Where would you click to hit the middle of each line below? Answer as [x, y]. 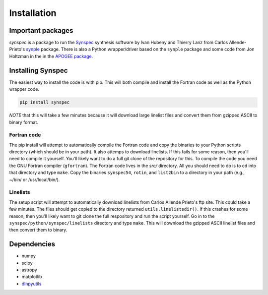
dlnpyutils [32, 284]
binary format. [24, 122]
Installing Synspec [38, 70]
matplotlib [32, 277]
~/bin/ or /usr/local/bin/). [34, 179]
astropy [29, 270]
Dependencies [32, 244]
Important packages [41, 30]
